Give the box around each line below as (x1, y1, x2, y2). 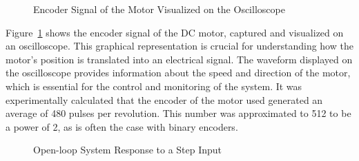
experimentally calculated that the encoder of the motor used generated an (6, 92, 323, 107)
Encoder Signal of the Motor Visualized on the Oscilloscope (33, 2, 285, 16)
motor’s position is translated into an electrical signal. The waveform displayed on (6, 52, 353, 66)
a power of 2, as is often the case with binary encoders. (6, 119, 238, 133)
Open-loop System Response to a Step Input (33, 142, 222, 157)
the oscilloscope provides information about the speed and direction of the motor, (6, 65, 351, 80)
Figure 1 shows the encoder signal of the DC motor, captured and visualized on (6, 25, 344, 39)
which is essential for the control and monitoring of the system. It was (6, 78, 302, 93)
